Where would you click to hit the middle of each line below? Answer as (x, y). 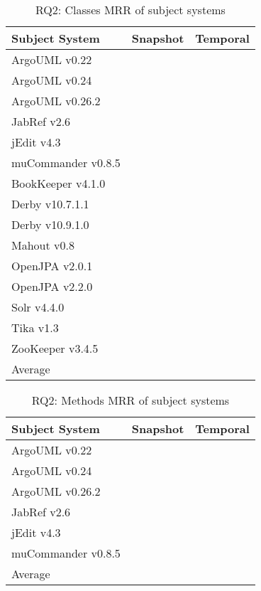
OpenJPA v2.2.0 (52, 286)
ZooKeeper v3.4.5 (55, 348)
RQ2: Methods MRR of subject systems (130, 400)
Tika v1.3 (35, 328)
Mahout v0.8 (43, 245)
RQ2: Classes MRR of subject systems (130, 10)
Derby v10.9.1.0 (50, 224)
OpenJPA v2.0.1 (52, 266)
